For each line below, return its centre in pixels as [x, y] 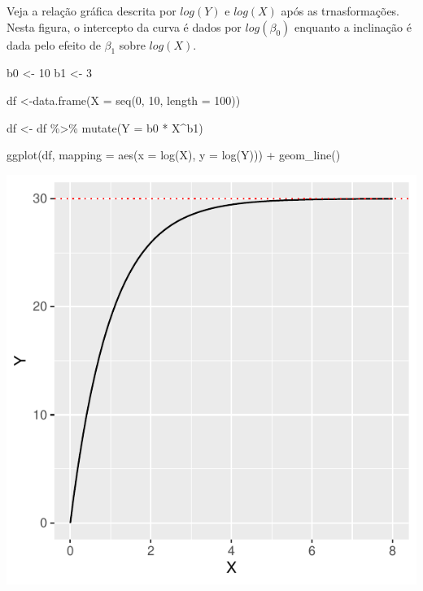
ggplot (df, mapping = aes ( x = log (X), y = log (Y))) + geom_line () [174, 155]
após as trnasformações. [340, 11]
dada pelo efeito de [54, 44]
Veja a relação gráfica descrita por [92, 11]
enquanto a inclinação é [353, 26]
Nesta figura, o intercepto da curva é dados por [124, 26]
